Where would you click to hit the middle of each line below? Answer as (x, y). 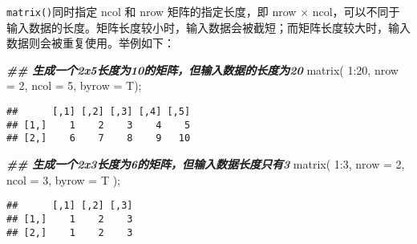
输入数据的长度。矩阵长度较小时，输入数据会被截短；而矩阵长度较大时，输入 (208, 27)
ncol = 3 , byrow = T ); (64, 179)
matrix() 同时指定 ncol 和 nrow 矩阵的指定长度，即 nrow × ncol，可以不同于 (203, 11)
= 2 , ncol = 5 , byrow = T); (74, 85)
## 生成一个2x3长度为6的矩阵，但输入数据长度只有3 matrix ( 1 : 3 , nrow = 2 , (206, 164)
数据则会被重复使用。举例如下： (91, 43)
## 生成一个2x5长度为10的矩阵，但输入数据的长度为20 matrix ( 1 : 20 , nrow (202, 69)
